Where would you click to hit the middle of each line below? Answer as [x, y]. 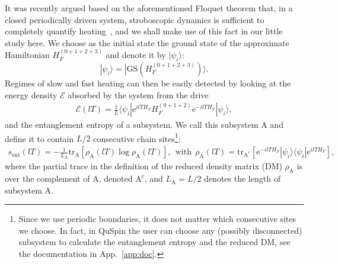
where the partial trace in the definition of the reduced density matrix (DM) [144, 166]
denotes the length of [242, 178]
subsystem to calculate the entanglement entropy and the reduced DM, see [154, 242]
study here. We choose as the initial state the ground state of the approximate [147, 42]
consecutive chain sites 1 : [137, 137]
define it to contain [39, 138]
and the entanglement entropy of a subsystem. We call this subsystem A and [144, 125]
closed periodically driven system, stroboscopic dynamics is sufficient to [135, 19]
